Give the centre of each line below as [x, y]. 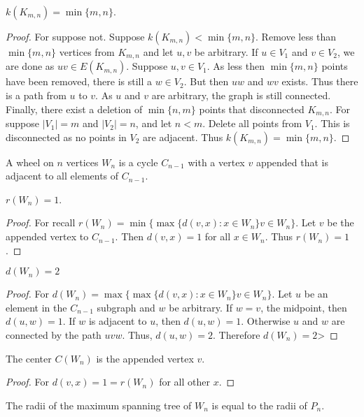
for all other [184, 382]
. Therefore [237, 335]
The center [29, 358]
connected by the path [54, 335]
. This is [332, 123]
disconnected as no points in [66, 137]
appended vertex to [47, 236]
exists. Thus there [320, 81]
